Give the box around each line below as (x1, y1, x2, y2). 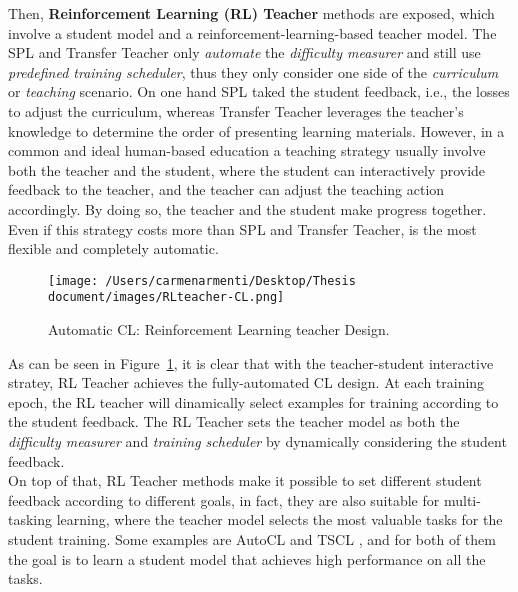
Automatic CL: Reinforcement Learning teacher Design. (48, 319, 390, 340)
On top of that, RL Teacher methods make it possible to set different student (8, 470, 482, 491)
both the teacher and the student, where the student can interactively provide (8, 159, 486, 180)
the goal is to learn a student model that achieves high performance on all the (8, 548, 486, 569)
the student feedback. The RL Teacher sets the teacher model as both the (8, 411, 460, 432)
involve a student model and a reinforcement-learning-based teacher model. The (8, 22, 497, 43)
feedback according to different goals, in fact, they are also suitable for (8, 489, 440, 510)
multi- (443, 489, 481, 510)
